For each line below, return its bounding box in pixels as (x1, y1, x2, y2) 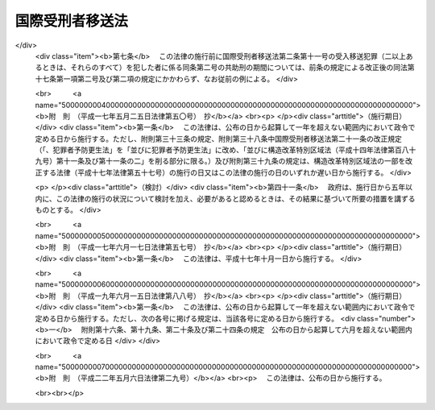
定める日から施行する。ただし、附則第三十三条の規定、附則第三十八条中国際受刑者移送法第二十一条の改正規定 (35, 134, 402, 143)
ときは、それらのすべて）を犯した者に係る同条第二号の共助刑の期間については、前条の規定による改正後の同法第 (41, 63, 415, 72)
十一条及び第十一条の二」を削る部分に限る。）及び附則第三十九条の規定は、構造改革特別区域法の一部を (63, 156, 406, 166)
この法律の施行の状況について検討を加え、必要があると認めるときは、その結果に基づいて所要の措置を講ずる (56, 193, 416, 203)
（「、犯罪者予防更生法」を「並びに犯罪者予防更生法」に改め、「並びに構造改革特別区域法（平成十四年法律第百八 (35, 145, 409, 155)
